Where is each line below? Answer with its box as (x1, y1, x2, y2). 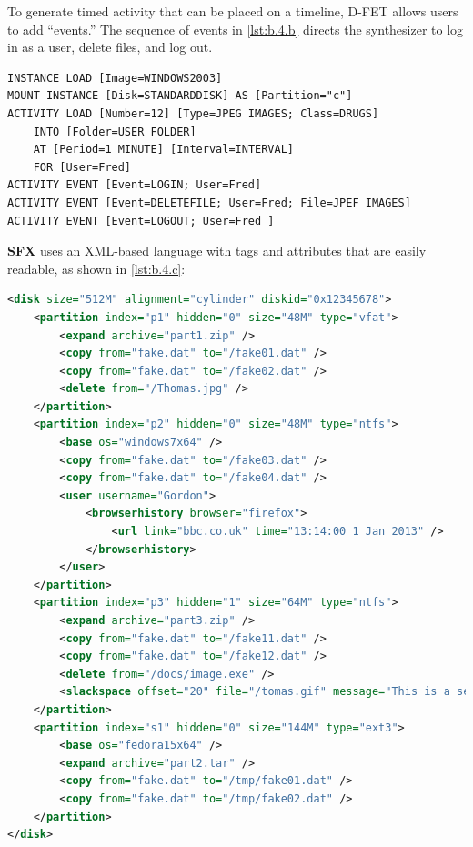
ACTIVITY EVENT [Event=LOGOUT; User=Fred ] (7, 214, 275, 227)
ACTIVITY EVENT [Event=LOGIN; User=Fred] (7, 178, 262, 192)
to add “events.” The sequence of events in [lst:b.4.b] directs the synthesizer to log (7, 19, 464, 38)
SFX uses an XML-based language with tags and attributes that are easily (7, 241, 427, 260)
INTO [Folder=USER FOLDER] (33, 125, 196, 138)
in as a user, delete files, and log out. (7, 37, 213, 56)
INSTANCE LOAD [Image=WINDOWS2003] (7, 71, 223, 85)
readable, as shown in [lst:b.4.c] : (7, 258, 186, 277)
